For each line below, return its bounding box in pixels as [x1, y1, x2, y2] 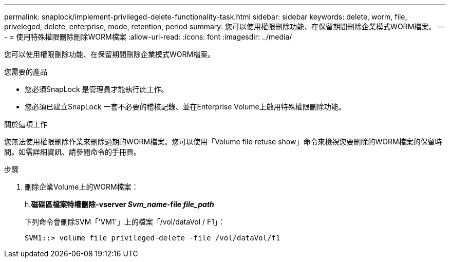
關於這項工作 [4, 120, 47, 128]
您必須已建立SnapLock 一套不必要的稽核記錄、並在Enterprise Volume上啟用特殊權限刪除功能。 [25, 102, 346, 111]
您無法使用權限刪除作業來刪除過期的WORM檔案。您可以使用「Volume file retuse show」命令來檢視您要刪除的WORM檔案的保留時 [4, 137, 442, 146]
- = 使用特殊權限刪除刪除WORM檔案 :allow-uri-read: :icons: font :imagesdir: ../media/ [4, 32, 292, 41]
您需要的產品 [4, 67, 47, 76]
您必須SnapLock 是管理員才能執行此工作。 [25, 85, 168, 93]
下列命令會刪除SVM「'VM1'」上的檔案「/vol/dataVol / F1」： [25, 217, 225, 226]
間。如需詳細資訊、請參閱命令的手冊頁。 [4, 147, 141, 156]
